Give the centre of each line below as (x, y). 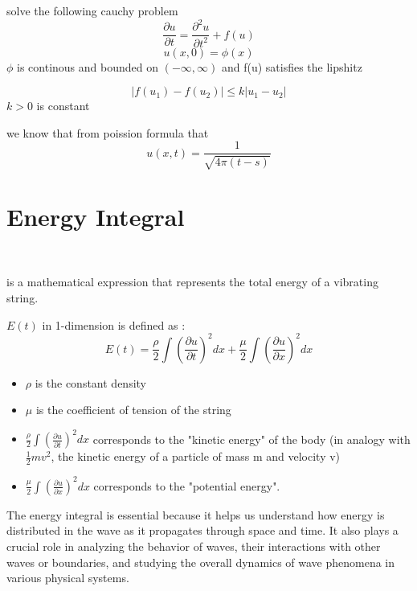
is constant (63, 106)
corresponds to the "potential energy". (187, 485)
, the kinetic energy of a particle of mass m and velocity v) (196, 456)
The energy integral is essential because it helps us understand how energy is (196, 514)
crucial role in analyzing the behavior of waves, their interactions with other (194, 546)
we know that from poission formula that (108, 132)
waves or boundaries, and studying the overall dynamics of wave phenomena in (201, 562)
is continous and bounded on (88, 66)
